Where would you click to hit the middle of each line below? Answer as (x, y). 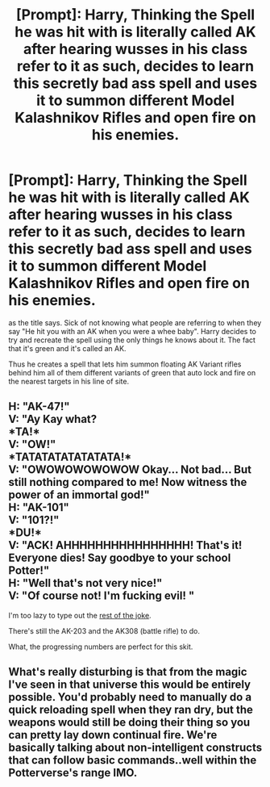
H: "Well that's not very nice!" (85, 583)
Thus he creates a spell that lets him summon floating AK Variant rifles (125, 364)
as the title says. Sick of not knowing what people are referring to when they (135, 322)
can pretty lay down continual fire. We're (113, 735)
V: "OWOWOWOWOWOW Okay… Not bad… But (130, 470)
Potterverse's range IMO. (73, 773)
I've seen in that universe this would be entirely (130, 685)
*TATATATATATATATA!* (70, 457)
